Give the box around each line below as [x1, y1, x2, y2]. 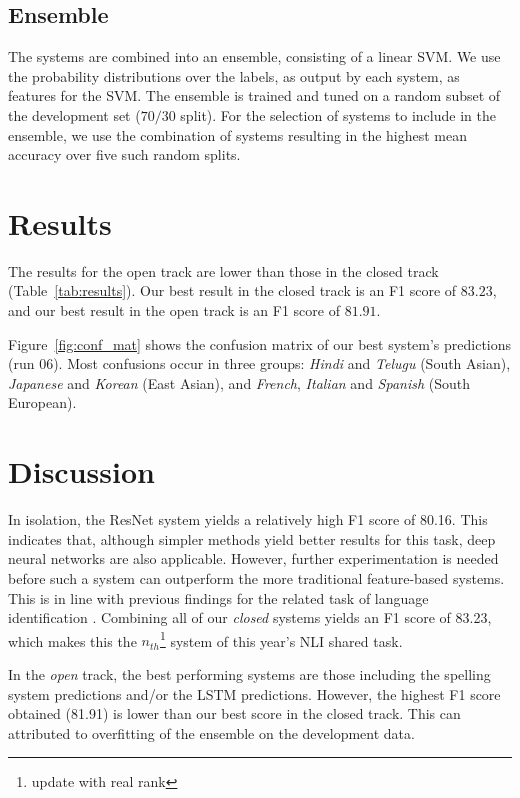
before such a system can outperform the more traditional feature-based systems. [8, 567, 505, 588]
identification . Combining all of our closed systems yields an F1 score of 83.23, [8, 607, 492, 628]
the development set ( [8, 104, 141, 125]
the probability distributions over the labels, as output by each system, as [8, 65, 460, 86]
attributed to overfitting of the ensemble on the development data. [8, 722, 415, 743]
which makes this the [8, 630, 137, 651]
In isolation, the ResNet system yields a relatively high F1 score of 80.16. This [8, 509, 488, 530]
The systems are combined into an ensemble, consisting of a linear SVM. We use [8, 46, 501, 67]
